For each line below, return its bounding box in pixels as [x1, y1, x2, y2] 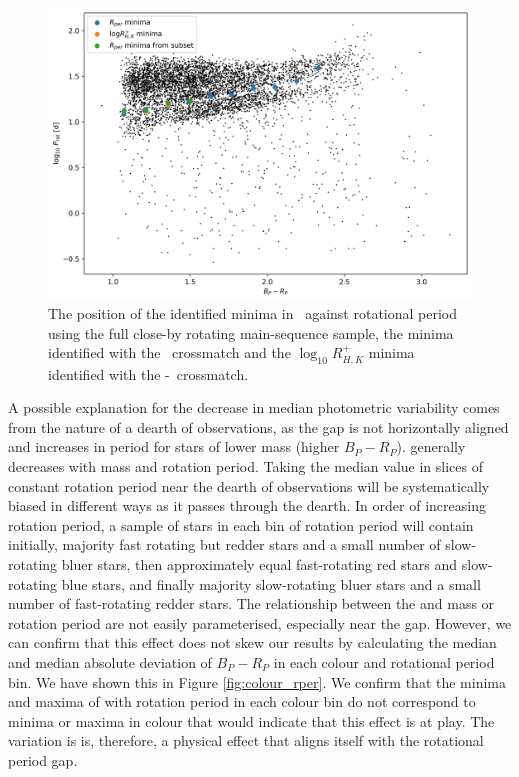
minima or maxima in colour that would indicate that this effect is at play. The [8, 710, 495, 731]
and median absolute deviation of [8, 652, 212, 673]
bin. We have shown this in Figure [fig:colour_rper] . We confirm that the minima [8, 671, 507, 692]
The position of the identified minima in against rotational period [48, 303, 458, 324]
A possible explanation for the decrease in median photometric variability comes [8, 397, 500, 418]
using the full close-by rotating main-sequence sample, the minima [48, 322, 454, 343]
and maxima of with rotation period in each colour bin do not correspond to [8, 691, 476, 712]
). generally [396, 436, 466, 457]
